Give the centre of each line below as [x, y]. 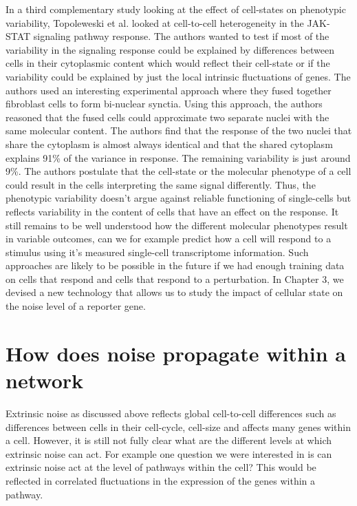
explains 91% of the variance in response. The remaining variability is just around [178, 157]
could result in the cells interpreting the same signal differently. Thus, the [161, 184]
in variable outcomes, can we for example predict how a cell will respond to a [169, 239]
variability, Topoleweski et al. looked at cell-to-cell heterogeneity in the [155, 22]
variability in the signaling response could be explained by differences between [170, 49]
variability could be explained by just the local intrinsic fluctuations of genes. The [178, 76]
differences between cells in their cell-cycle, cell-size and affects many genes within [178, 426]
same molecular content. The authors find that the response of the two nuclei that [179, 130]
